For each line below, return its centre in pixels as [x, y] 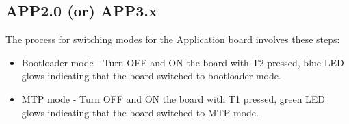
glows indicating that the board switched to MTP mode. [140, 112]
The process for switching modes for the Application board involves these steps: [173, 39]
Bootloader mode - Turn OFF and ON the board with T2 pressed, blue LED [183, 62]
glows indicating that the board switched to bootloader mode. [151, 76]
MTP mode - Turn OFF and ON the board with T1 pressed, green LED [173, 98]
